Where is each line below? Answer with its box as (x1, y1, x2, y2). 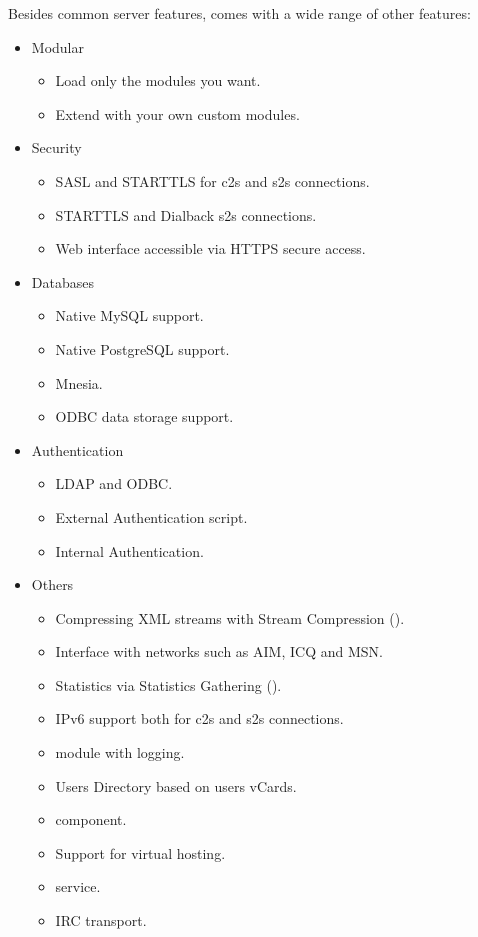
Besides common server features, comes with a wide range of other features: (8, 3, 471, 23)
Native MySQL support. (55, 305, 204, 326)
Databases (31, 271, 94, 292)
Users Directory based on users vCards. (55, 775, 297, 796)
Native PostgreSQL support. (55, 338, 230, 359)
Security (31, 137, 82, 158)
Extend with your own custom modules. (55, 103, 300, 124)
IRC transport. (55, 910, 147, 931)
